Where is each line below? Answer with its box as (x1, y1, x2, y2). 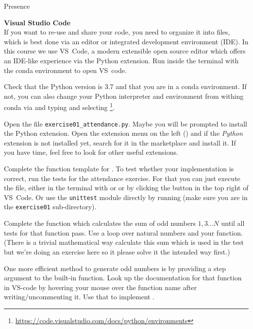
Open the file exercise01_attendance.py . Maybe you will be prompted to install (4, 118, 247, 128)
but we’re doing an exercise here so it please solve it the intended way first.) (4, 246, 230, 256)
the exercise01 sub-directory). (4, 201, 97, 212)
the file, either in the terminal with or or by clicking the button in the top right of (4, 183, 249, 193)
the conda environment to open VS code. (4, 65, 127, 75)
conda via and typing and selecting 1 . (4, 101, 115, 112)
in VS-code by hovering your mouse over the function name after (4, 282, 197, 292)
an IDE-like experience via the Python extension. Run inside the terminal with (4, 55, 239, 65)
